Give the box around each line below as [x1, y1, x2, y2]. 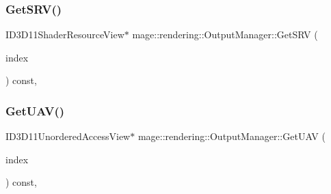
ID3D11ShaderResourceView [5, 27, 124, 42]
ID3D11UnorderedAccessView [5, 129, 131, 143]
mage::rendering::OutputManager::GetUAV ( [137, 129, 326, 143]
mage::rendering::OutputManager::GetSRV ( [132, 27, 318, 42]
